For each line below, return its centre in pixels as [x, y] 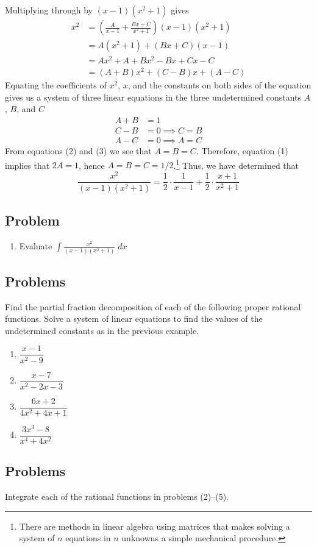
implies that [27, 165]
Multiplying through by [49, 10]
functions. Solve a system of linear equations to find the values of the [134, 318]
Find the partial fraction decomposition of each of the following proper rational [153, 306]
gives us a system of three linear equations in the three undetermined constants [153, 97]
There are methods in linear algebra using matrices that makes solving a [155, 526]
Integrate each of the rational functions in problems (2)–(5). [117, 496]
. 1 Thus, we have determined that [236, 164]
